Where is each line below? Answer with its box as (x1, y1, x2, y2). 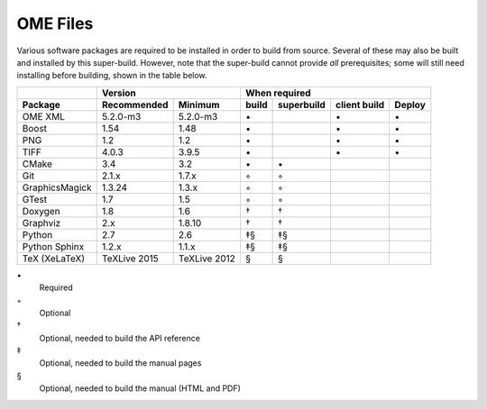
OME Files (16, 14, 94, 33)
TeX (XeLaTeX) (22, 252, 86, 265)
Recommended (101, 98, 169, 111)
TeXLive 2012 (178, 252, 236, 265)
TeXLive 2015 (101, 252, 160, 265)
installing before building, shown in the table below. (16, 70, 207, 81)
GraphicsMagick (22, 181, 92, 194)
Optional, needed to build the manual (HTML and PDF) (39, 383, 241, 394)
